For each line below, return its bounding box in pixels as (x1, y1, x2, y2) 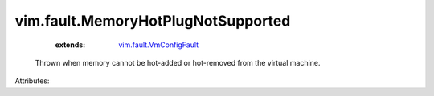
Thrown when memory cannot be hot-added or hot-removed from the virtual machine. (35, 58, 321, 67)
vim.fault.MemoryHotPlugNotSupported (14, 12, 291, 30)
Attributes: (14, 76, 50, 86)
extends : (55, 40, 86, 50)
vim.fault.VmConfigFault (118, 40, 199, 50)
